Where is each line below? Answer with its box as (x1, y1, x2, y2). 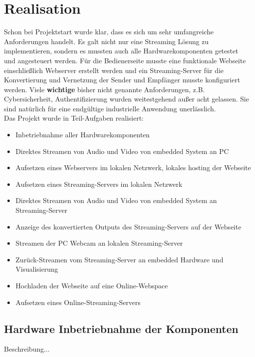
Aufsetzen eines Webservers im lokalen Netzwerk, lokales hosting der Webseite (15, 162, 251, 173)
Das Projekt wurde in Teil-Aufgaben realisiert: (4, 113, 144, 123)
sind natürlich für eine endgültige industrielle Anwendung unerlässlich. (4, 103, 216, 113)
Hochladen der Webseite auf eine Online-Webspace (15, 280, 168, 290)
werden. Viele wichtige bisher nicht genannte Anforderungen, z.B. (4, 84, 205, 94)
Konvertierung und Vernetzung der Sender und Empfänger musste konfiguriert (4, 75, 240, 85)
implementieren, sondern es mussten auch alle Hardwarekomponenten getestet (4, 46, 238, 56)
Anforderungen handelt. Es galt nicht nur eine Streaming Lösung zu (4, 36, 209, 46)
